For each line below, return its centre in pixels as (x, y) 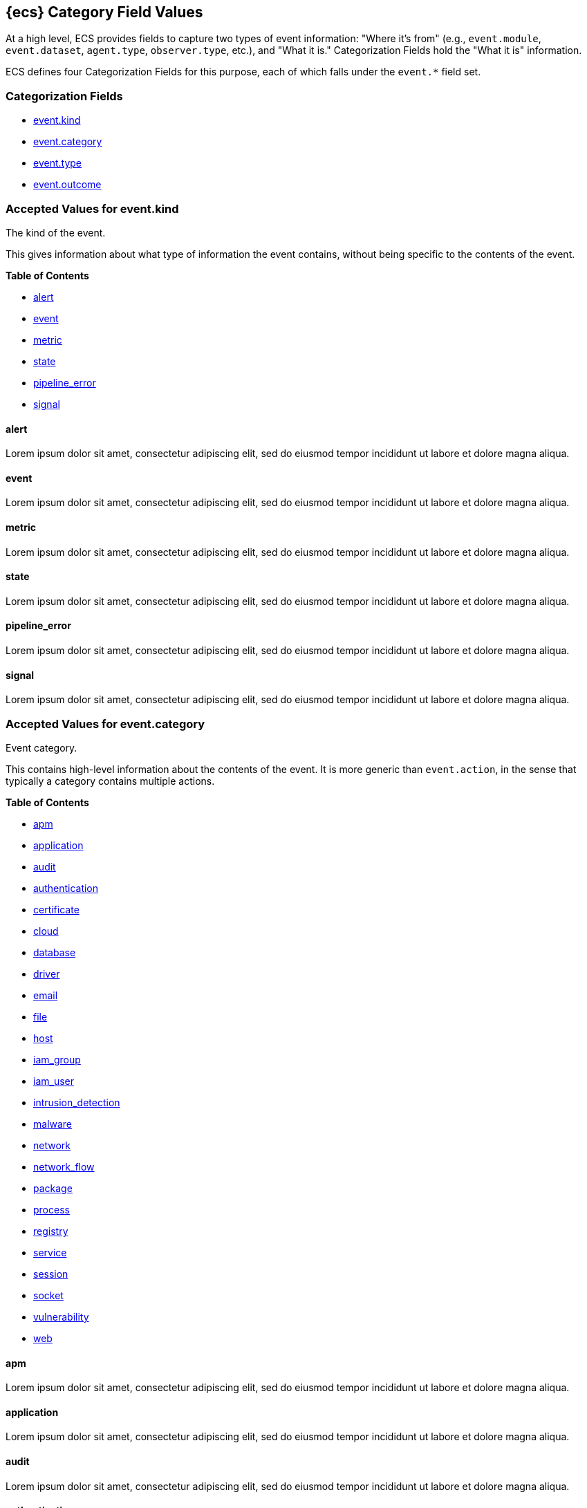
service (50, 1252)
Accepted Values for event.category (105, 724)
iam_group (57, 1059)
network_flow (64, 1166)
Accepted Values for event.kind (92, 208)
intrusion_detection (77, 1102)
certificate (56, 909)
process (52, 1209)
